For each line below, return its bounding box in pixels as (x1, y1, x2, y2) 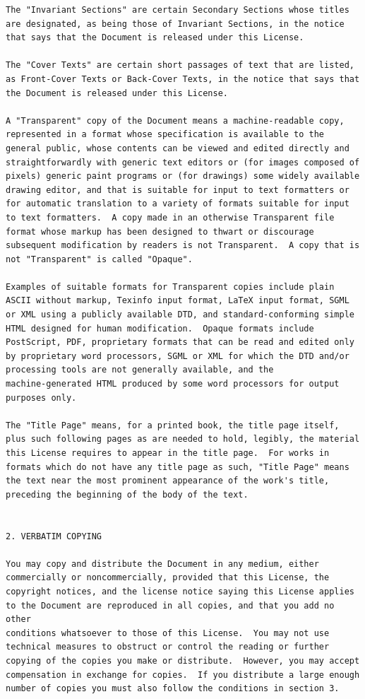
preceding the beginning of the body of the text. (6, 489, 249, 500)
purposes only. (6, 392, 77, 403)
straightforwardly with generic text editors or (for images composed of (6, 157, 360, 168)
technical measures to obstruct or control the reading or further (6, 642, 330, 652)
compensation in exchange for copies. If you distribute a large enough (6, 669, 360, 680)
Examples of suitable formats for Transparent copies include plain (6, 281, 335, 292)
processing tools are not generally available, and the (6, 365, 274, 375)
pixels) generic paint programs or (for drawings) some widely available (6, 171, 360, 182)
